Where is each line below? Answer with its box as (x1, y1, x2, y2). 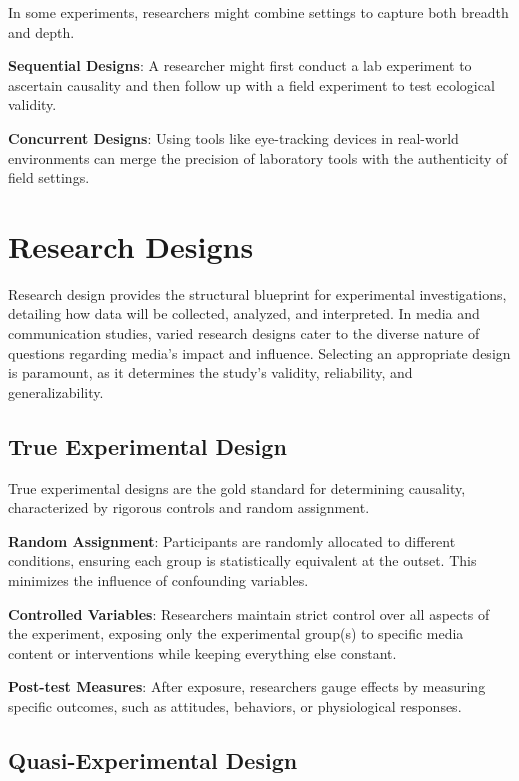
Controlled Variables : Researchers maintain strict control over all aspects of (8, 603, 490, 624)
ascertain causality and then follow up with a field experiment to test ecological (8, 74, 495, 95)
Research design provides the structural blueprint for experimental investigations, (8, 283, 507, 304)
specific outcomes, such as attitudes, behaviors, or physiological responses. (8, 695, 462, 716)
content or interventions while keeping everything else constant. (8, 642, 397, 663)
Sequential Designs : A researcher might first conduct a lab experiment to (8, 55, 472, 76)
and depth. (8, 21, 75, 42)
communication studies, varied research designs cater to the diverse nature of (8, 323, 480, 344)
